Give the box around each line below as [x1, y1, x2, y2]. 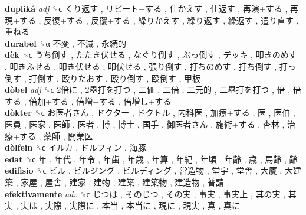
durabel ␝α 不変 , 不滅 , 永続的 [5, 37, 126, 49]
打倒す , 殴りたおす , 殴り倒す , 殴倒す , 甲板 [29, 71, 201, 84]
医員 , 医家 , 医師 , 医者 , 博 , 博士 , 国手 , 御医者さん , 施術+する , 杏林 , [5, 118, 285, 130]
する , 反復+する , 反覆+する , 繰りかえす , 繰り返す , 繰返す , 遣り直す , [19, 14, 299, 26]
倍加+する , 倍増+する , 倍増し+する [29, 95, 172, 107]
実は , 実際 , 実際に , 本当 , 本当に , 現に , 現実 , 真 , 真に [21, 199, 240, 211]
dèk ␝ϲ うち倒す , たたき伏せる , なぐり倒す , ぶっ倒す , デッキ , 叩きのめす [5, 48, 297, 61]
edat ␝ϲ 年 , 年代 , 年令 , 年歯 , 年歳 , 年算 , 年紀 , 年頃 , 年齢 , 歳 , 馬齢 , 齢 [5, 152, 298, 165]
